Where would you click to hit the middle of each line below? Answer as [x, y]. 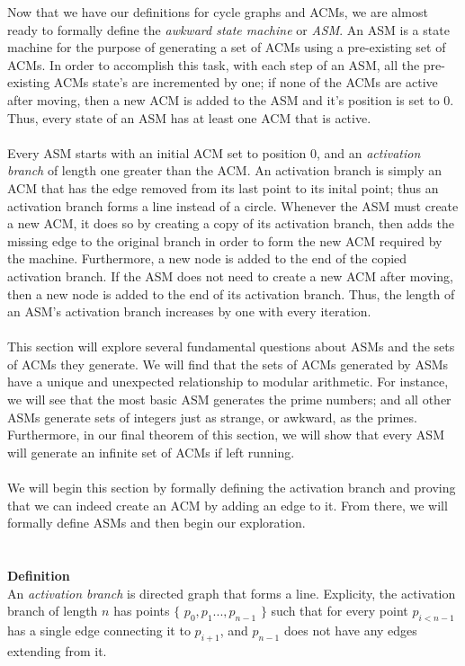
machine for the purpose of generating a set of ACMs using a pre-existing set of [227, 47]
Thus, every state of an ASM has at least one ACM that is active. [189, 117]
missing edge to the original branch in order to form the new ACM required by [225, 240]
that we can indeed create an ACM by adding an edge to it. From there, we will [228, 505]
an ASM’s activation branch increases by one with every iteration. [189, 311]
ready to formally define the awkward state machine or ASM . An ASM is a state [228, 29]
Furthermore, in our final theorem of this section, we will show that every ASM [226, 435]
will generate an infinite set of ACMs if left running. [151, 452]
